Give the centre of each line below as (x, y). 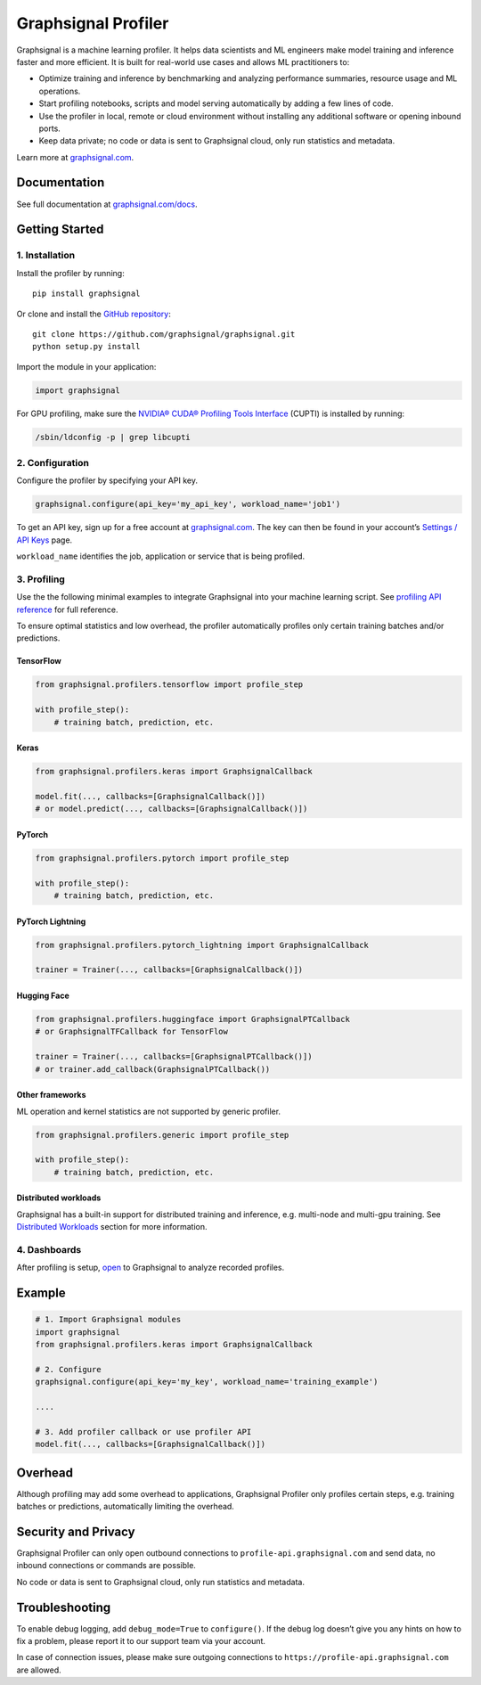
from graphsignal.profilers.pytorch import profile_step (162, 858)
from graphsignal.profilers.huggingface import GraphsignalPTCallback (193, 1019)
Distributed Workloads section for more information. (112, 1227)
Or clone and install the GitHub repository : (94, 314)
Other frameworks (51, 1095)
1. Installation (46, 256)
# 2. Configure (68, 1369)
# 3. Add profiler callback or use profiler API (143, 1431)
